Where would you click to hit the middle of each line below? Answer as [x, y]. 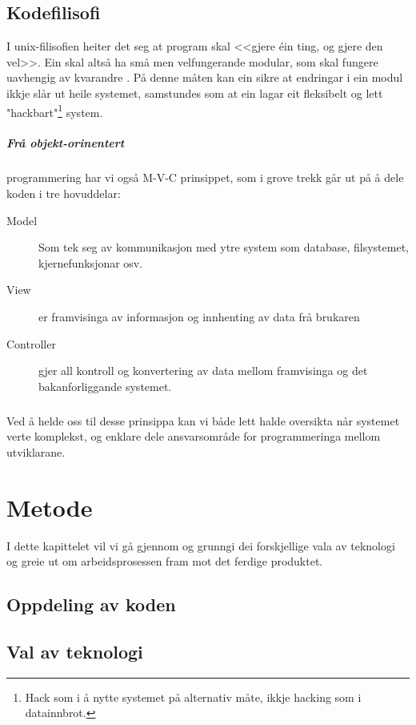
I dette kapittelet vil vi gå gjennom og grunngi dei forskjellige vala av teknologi [201, 545]
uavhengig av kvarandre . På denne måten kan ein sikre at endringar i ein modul [205, 77]
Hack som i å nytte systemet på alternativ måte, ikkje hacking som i [193, 697]
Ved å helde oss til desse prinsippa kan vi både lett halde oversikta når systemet [203, 420]
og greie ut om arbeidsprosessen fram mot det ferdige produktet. [165, 561]
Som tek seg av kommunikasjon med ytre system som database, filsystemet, [224, 247]
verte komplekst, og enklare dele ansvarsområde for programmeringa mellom [194, 436]
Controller [31, 343]
